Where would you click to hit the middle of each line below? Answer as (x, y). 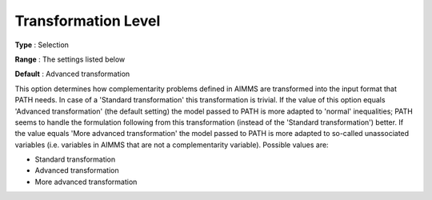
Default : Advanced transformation (72, 74)
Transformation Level (88, 21)
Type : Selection (42, 45)
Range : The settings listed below (70, 59)
